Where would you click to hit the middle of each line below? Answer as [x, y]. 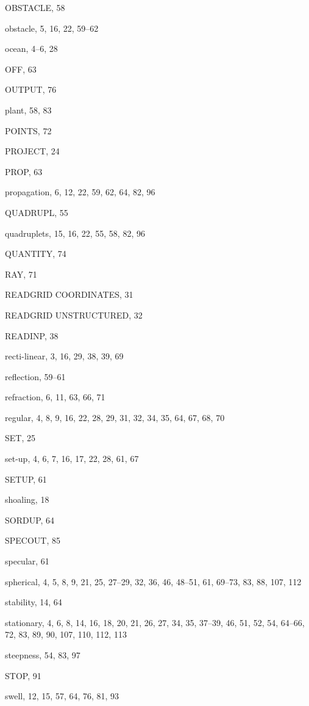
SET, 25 [20, 438]
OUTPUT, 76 [31, 89]
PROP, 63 [24, 171]
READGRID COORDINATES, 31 [69, 294]
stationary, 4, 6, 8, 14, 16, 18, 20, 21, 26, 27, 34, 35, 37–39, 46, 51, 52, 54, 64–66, [155, 622]
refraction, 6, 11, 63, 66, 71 [55, 397]
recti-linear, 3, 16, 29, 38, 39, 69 [64, 356]
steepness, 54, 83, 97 [43, 655]
